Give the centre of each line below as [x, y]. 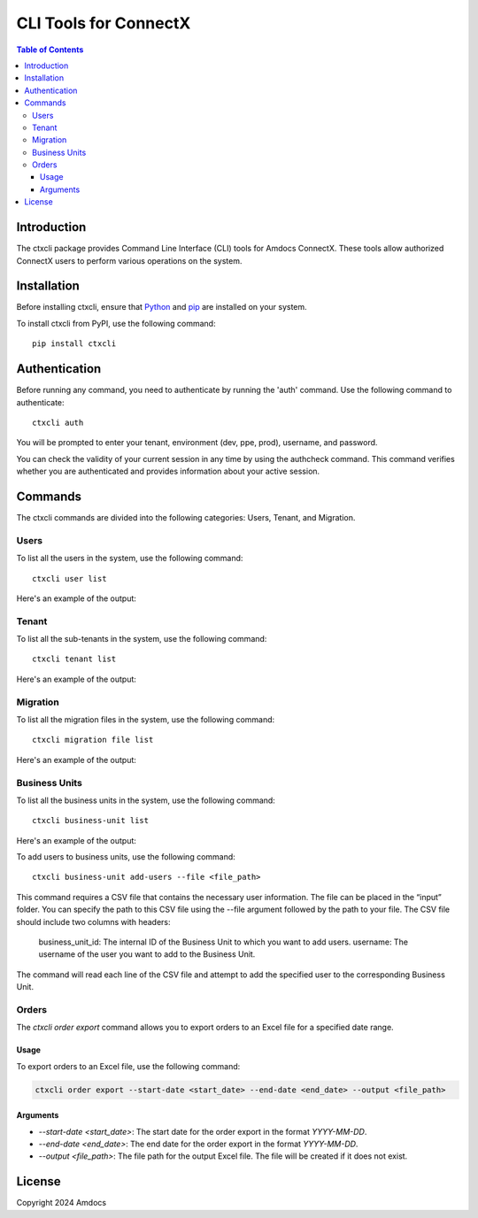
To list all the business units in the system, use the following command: [146, 800]
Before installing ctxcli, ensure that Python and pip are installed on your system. [162, 307]
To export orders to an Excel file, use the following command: [128, 1066]
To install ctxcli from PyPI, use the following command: [116, 323]
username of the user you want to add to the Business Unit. [147, 954]
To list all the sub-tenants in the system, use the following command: [142, 639]
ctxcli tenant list [74, 659]
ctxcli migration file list [93, 740]
